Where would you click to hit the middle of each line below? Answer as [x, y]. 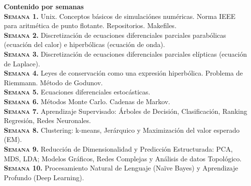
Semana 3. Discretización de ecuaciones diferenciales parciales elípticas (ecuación [125, 54]
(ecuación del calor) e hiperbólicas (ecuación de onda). [85, 44]
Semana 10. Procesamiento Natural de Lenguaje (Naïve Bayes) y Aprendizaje [121, 168]
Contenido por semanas [44, 6]
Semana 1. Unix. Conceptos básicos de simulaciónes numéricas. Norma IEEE [120, 16]
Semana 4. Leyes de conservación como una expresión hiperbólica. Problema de [123, 73]
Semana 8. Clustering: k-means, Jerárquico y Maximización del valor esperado [122, 130]
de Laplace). [22, 63]
